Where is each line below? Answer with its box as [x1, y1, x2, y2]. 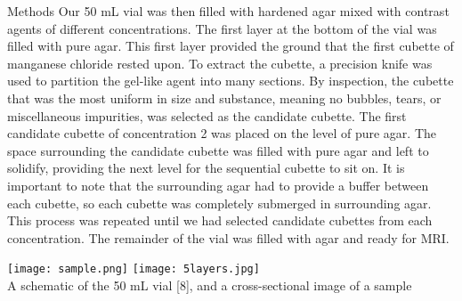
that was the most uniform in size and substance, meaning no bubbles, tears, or [7, 88, 442, 107]
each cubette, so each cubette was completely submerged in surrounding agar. [7, 193, 432, 212]
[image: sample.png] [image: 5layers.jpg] [7, 263, 260, 276]
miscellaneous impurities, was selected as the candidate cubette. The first [7, 106, 407, 125]
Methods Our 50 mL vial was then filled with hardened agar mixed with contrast [7, 2, 450, 20]
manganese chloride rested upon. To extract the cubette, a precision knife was [7, 53, 433, 72]
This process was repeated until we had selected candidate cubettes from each [7, 211, 433, 230]
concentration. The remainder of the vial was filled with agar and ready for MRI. [7, 228, 450, 247]
